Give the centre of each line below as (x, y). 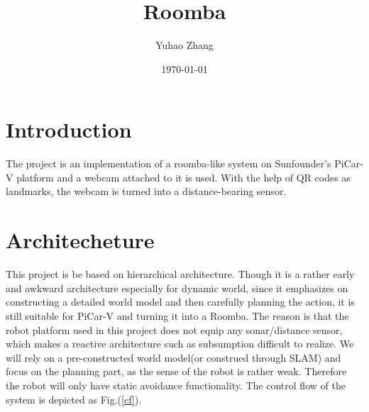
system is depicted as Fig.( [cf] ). (74, 399)
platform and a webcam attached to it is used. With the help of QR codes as (183, 177)
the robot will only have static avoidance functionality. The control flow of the (176, 385)
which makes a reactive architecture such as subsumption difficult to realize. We (180, 344)
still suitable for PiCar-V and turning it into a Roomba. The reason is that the (177, 315)
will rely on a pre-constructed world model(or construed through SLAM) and (174, 357)
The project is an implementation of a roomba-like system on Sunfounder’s (169, 163)
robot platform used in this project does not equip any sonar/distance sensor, (174, 329)
